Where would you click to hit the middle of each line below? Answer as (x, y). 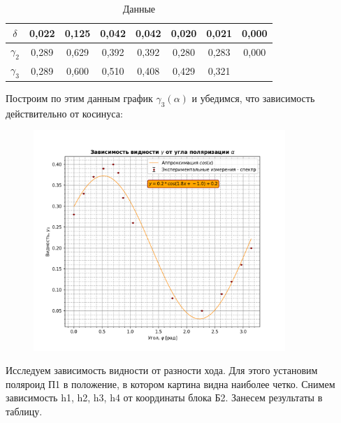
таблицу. (24, 411)
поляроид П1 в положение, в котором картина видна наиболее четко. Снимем (170, 383)
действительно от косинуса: (64, 113)
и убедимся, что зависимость (253, 98)
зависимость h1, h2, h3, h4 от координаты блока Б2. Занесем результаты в (164, 397)
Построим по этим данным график (79, 98)
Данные (139, 8)
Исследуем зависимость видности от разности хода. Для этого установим (162, 370)
